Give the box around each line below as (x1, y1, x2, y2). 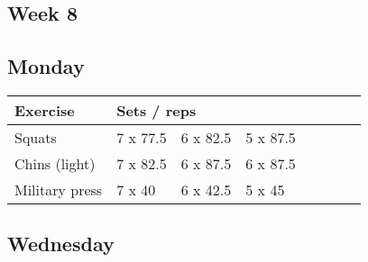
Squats (14, 126, 57, 148)
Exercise (14, 99, 75, 121)
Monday (7, 52, 85, 80)
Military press (14, 178, 103, 200)
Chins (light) (14, 152, 96, 174)
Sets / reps (116, 99, 197, 121)
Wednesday (7, 230, 115, 257)
